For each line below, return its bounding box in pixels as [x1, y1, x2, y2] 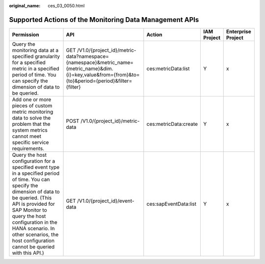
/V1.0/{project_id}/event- [77, 197, 134, 204]
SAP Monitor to [12, 206, 47, 213]
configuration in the [12, 218, 57, 225]
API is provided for [12, 200, 55, 207]
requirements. [12, 145, 44, 152]
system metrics [12, 126, 48, 133]
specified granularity [12, 53, 60, 60]
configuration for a [12, 157, 55, 164]
